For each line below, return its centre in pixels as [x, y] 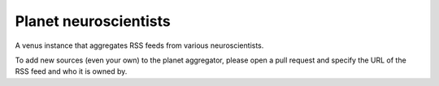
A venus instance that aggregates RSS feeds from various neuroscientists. [139, 45]
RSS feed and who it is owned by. [71, 71]
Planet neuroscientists [93, 21]
